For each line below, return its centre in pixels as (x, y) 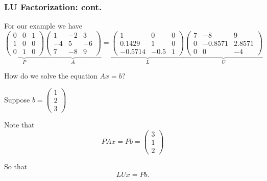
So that (16, 166)
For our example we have (43, 26)
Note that (19, 125)
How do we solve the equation (51, 76)
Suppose (17, 99)
